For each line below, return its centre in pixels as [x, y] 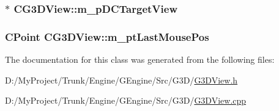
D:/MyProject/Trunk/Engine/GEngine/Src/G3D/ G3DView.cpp [126, 100]
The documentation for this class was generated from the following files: [140, 59]
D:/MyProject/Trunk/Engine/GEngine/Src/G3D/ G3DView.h [121, 80]
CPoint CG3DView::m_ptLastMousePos [107, 36]
